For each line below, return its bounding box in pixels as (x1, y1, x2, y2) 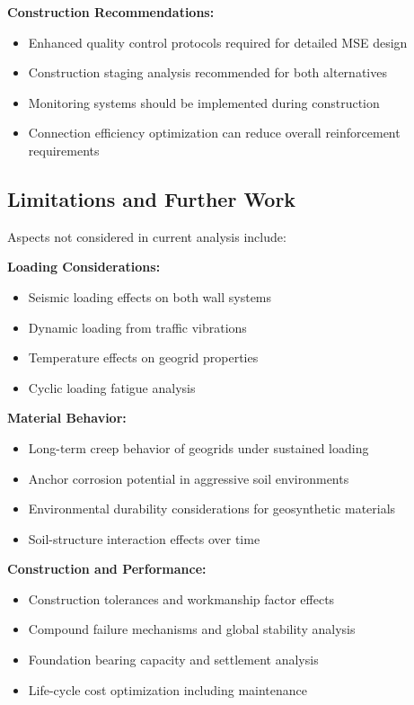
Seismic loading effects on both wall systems (28, 287, 272, 306)
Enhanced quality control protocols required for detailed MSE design (28, 32, 408, 51)
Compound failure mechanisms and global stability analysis (28, 620, 356, 638)
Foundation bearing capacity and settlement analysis (28, 650, 319, 669)
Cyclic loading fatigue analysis (28, 378, 196, 397)
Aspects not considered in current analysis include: (7, 227, 286, 245)
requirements (28, 140, 100, 159)
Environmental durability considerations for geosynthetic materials (28, 499, 396, 518)
